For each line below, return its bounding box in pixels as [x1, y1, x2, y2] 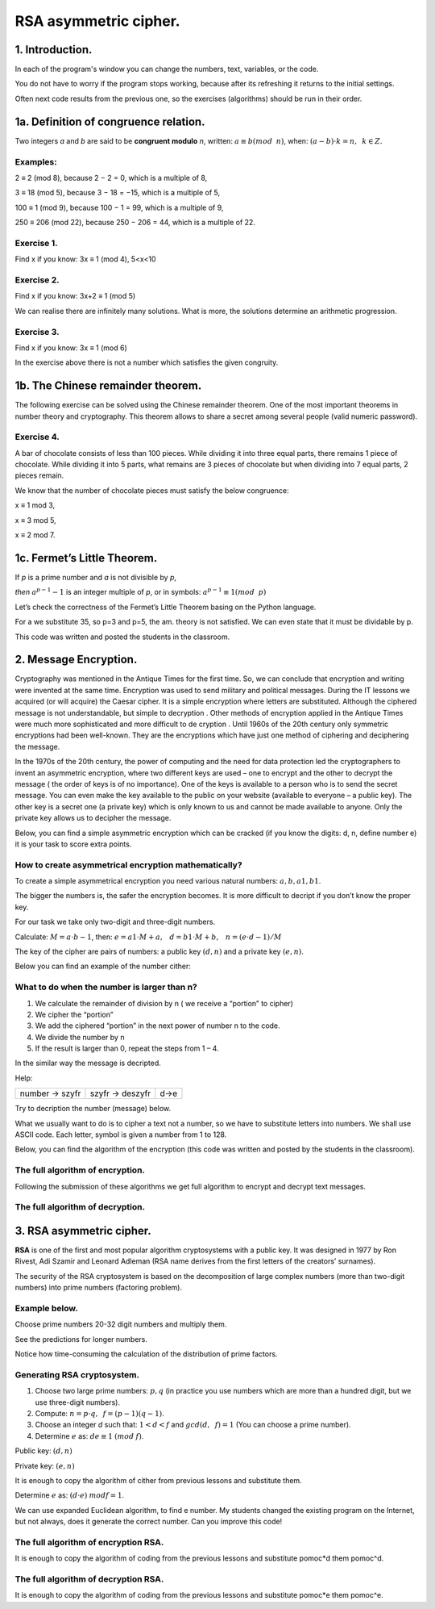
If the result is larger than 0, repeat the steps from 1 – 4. [35, 1043, 219, 1053]
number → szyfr [19, 1088, 81, 1099]
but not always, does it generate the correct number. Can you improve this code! [14, 1517, 283, 1527]
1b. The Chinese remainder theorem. [14, 379, 202, 393]
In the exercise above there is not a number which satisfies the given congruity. [14, 357, 279, 367]
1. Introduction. [14, 43, 93, 56]
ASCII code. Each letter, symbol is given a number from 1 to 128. [14, 1130, 227, 1139]
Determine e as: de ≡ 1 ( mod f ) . [35, 1431, 144, 1440]
